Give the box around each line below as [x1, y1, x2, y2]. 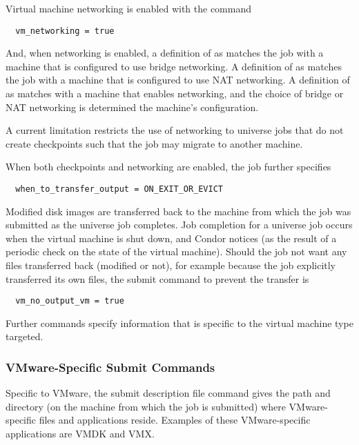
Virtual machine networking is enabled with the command [6, 1, 251, 15]
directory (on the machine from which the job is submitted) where [6, 399, 286, 413]
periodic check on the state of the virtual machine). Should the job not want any [6, 244, 347, 259]
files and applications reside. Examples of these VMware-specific [39, 413, 311, 427]
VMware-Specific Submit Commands [6, 358, 215, 375]
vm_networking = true [15, 26, 115, 36]
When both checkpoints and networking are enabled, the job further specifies [6, 159, 331, 174]
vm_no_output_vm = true [15, 296, 124, 306]
